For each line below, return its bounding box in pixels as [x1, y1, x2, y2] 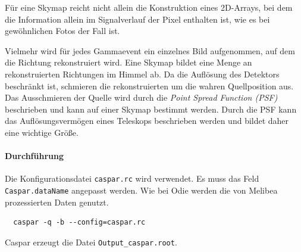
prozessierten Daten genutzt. [5, 195, 109, 208]
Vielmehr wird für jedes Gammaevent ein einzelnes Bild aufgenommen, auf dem [5, 44, 295, 57]
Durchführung [5, 150, 64, 162]
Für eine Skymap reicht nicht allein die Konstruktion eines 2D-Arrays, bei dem [5, 1, 293, 13]
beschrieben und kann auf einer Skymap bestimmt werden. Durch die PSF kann [5, 102, 297, 115]
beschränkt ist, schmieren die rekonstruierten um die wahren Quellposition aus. [5, 79, 294, 92]
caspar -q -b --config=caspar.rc [13, 218, 146, 227]
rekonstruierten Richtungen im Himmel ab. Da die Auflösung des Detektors [5, 67, 280, 80]
